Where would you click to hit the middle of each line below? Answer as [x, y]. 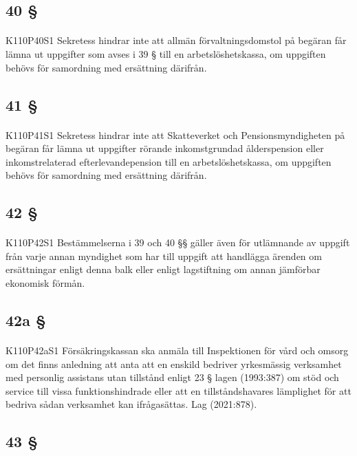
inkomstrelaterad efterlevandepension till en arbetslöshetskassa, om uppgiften [169, 161]
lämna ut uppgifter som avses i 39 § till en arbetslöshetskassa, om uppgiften [166, 53]
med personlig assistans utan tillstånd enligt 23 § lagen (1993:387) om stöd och [172, 377]
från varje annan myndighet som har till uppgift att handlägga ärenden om [164, 256]
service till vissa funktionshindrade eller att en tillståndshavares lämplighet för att [178, 390]
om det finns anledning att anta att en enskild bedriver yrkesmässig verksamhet [174, 363]
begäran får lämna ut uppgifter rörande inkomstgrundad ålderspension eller [165, 148]
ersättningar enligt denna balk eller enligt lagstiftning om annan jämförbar [163, 269]
